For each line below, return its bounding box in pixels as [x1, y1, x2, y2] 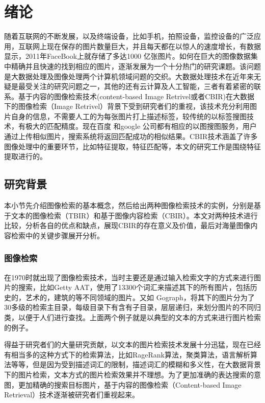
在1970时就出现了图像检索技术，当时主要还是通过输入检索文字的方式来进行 [4, 272, 254, 282]
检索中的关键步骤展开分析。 [11, 230, 104, 240]
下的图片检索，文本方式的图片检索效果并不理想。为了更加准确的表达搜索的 [4, 369, 254, 379]
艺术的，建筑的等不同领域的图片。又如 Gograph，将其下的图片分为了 [25, 292, 255, 302]
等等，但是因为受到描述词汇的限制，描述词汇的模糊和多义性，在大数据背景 [11, 359, 261, 370]
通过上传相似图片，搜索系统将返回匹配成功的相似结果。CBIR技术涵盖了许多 [4, 131, 258, 142]
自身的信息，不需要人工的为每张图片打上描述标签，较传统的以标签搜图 [11, 110, 247, 121]
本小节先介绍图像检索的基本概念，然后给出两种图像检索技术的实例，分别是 [4, 200, 254, 211]
